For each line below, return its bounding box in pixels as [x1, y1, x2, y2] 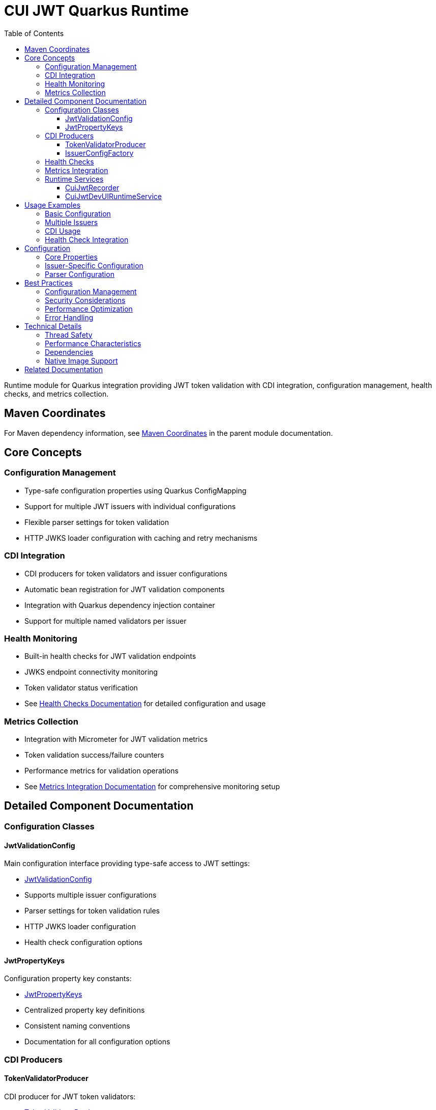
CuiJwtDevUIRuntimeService [65, 191, 162, 201]
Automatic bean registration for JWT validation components [24, 585, 225, 594]
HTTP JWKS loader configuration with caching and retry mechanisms [24, 533, 257, 542]
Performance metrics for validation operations [24, 766, 179, 775]
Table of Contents [4, 29, 64, 38]
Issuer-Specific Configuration [45, 261, 143, 270]
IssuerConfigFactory [65, 148, 134, 157]
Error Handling [45, 313, 94, 322]
